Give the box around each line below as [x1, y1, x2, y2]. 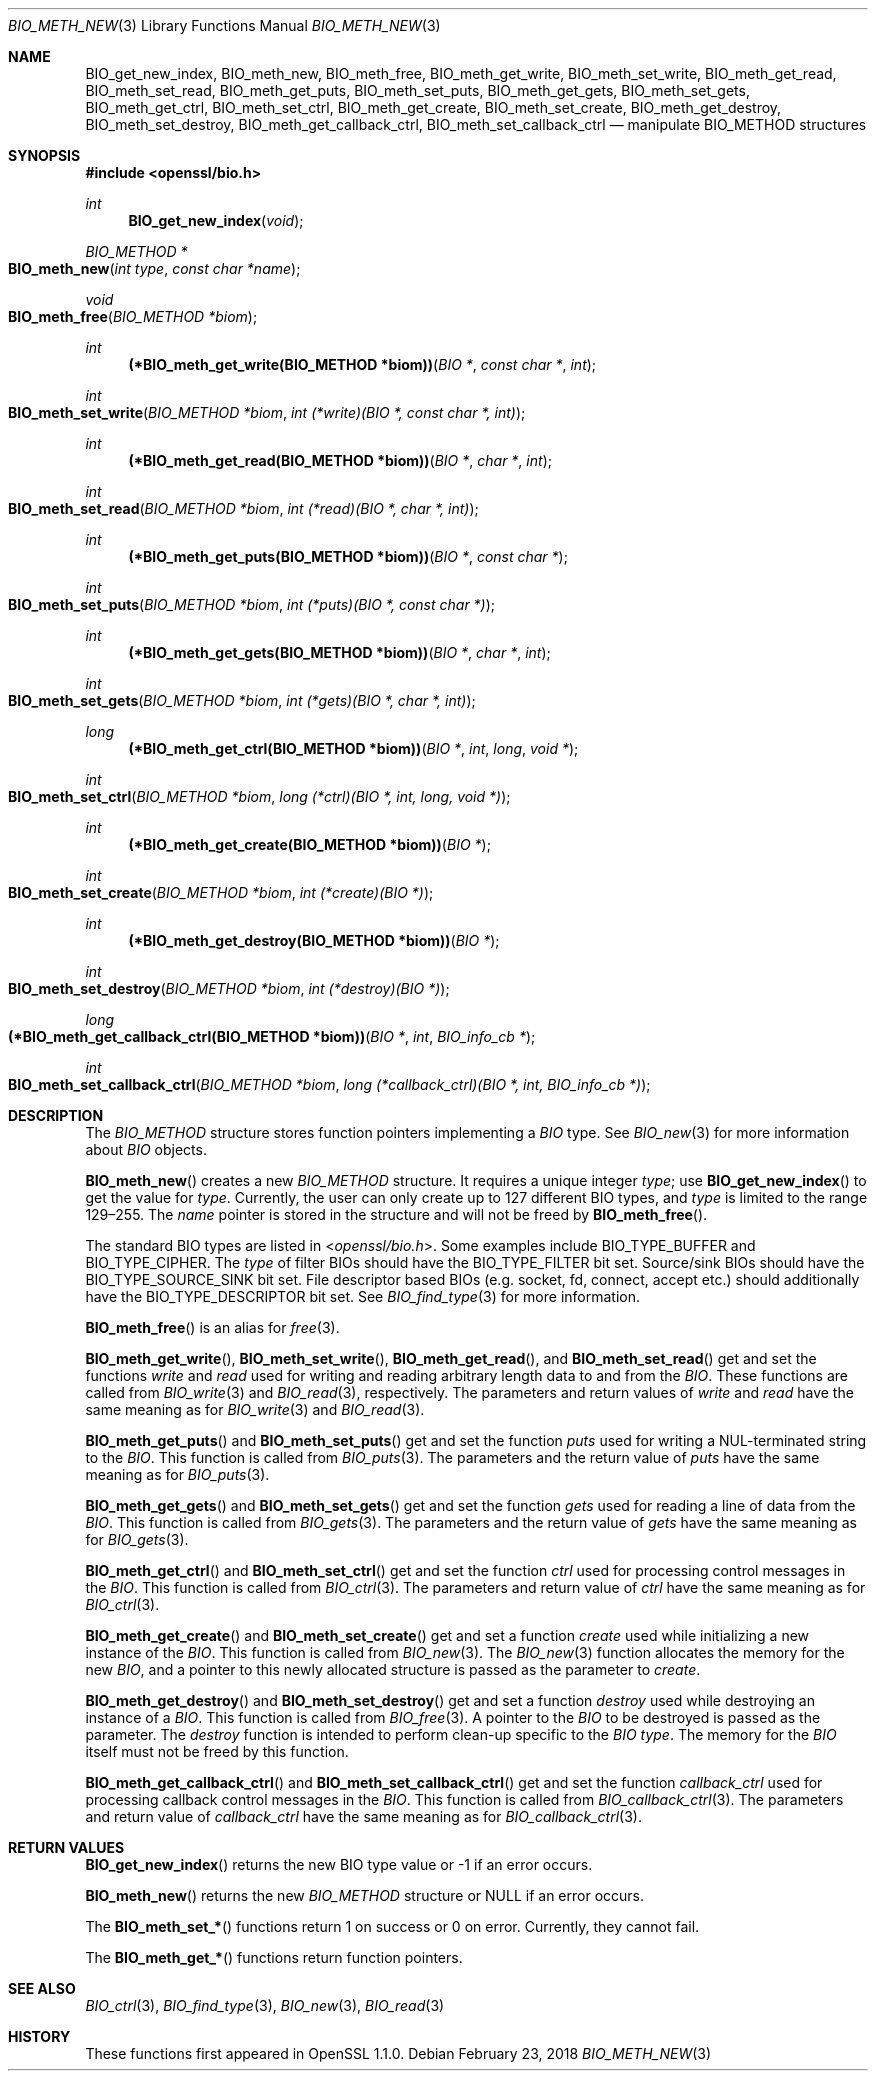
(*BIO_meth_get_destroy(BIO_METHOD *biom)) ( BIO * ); [128, 932, 500, 949]
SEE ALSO [8, 1980, 76, 1997]
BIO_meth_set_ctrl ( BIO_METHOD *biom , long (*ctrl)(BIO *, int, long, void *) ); [8, 788, 511, 805]
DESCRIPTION [8, 1107, 104, 1124]
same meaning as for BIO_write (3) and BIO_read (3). [85, 1401, 425, 1418]
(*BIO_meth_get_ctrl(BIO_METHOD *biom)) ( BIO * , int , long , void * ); [128, 740, 579, 757]
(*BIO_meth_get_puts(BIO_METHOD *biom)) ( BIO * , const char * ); [128, 548, 568, 565]
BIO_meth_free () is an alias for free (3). [85, 1319, 340, 1336]
